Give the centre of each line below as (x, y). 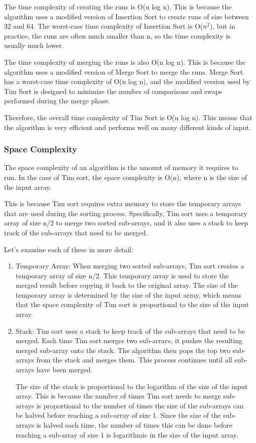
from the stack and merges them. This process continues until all (134, 360)
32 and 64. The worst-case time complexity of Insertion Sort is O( (104, 26)
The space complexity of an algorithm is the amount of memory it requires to (121, 167)
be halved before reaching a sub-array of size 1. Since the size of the (118, 415)
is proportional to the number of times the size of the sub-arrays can (140, 405)
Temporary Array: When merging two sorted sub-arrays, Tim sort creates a (130, 266)
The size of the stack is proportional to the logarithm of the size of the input (131, 386)
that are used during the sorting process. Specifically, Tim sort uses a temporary (126, 213)
